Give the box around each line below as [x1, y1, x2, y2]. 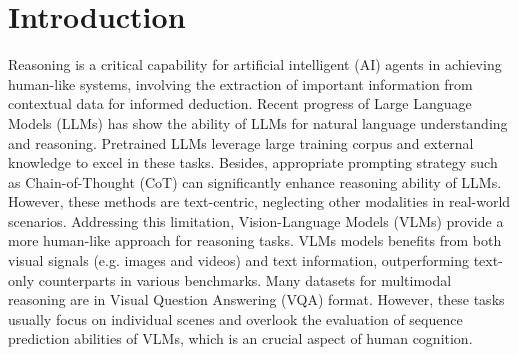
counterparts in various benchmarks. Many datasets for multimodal [38, 269, 452, 290]
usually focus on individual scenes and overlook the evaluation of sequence [8, 308, 463, 329]
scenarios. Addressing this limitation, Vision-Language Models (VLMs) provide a [8, 210, 504, 231]
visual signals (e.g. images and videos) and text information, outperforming [8, 250, 469, 271]
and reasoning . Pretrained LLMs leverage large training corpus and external [8, 132, 474, 153]
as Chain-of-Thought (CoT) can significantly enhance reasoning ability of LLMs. [8, 171, 502, 192]
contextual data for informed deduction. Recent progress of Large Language [8, 93, 472, 114]
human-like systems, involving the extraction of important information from [8, 73, 473, 94]
